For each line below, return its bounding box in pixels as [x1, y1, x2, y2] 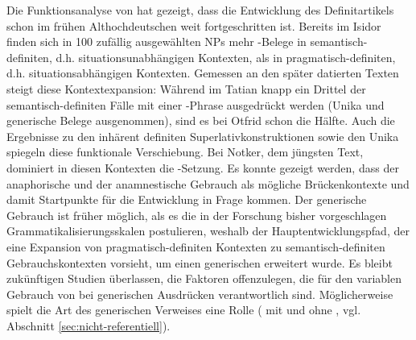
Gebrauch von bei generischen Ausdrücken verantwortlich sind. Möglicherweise [6, 285, 393, 302]
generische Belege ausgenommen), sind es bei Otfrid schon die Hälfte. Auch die [6, 112, 395, 129]
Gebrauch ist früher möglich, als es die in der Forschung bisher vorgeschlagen [6, 206, 387, 223]
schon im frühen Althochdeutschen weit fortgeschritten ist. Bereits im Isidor [6, 17, 381, 34]
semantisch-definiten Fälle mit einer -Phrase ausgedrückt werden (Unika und [6, 96, 385, 113]
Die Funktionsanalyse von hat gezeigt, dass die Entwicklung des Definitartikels [6, 2, 394, 18]
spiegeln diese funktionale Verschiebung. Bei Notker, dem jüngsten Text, [6, 143, 364, 160]
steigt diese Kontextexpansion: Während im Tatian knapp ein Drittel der [6, 80, 366, 97]
